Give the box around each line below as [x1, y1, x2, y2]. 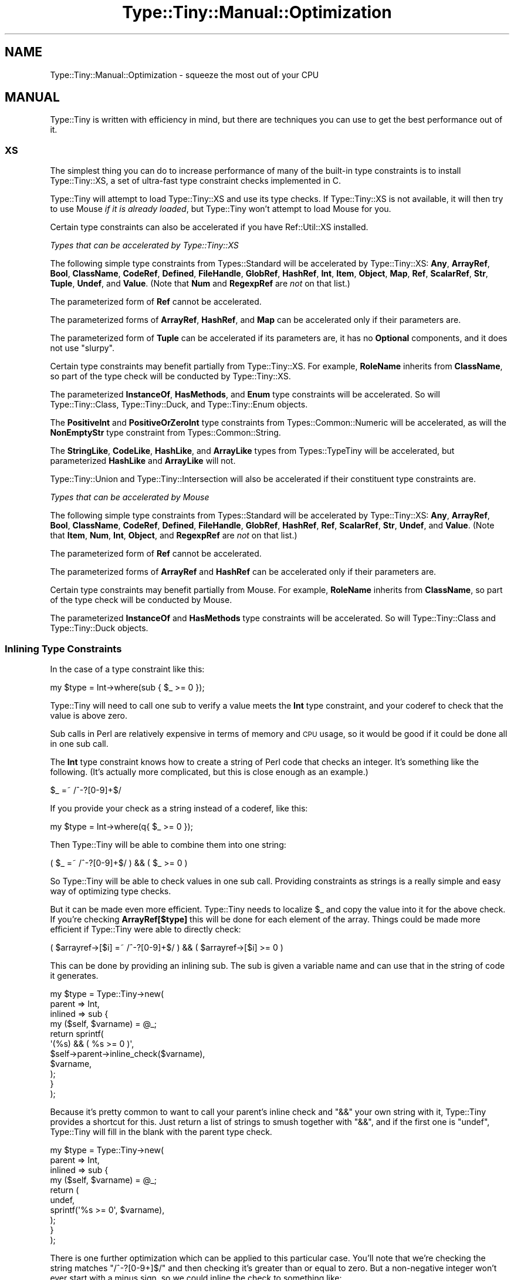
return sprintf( [50, 1028, 104, 1039]
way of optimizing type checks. [50, 885, 171, 896]
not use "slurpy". [50, 343, 114, 353]
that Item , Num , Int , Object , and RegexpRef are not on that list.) [50, 530, 297, 541]
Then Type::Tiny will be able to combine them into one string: [50, 839, 286, 850]
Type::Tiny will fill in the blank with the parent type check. [50, 1126, 272, 1137]
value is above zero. [50, 710, 127, 720]
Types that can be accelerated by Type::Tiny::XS [50, 240, 239, 251]
